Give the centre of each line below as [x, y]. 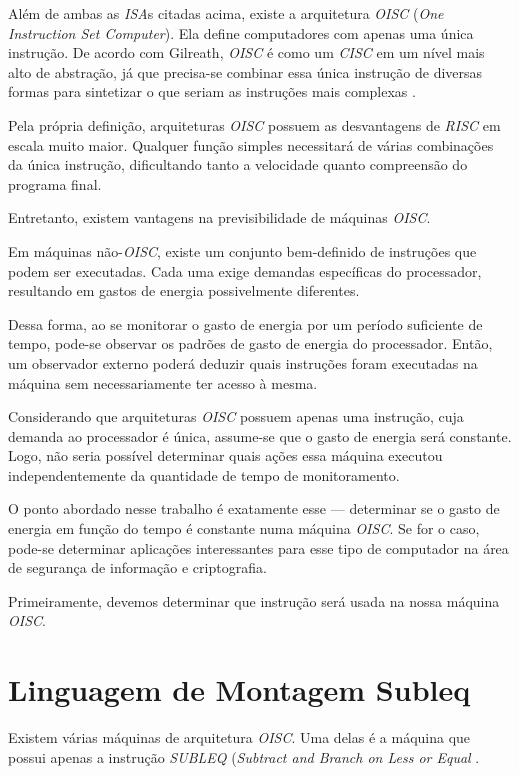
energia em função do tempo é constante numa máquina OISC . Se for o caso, [244, 528]
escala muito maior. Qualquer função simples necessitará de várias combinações [251, 144]
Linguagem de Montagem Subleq [239, 689]
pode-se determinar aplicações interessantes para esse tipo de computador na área [258, 547]
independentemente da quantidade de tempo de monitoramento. [204, 474]
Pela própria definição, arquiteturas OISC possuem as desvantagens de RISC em [254, 124]
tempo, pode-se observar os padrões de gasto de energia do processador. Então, [250, 343]
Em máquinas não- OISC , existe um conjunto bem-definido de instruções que [242, 250]
